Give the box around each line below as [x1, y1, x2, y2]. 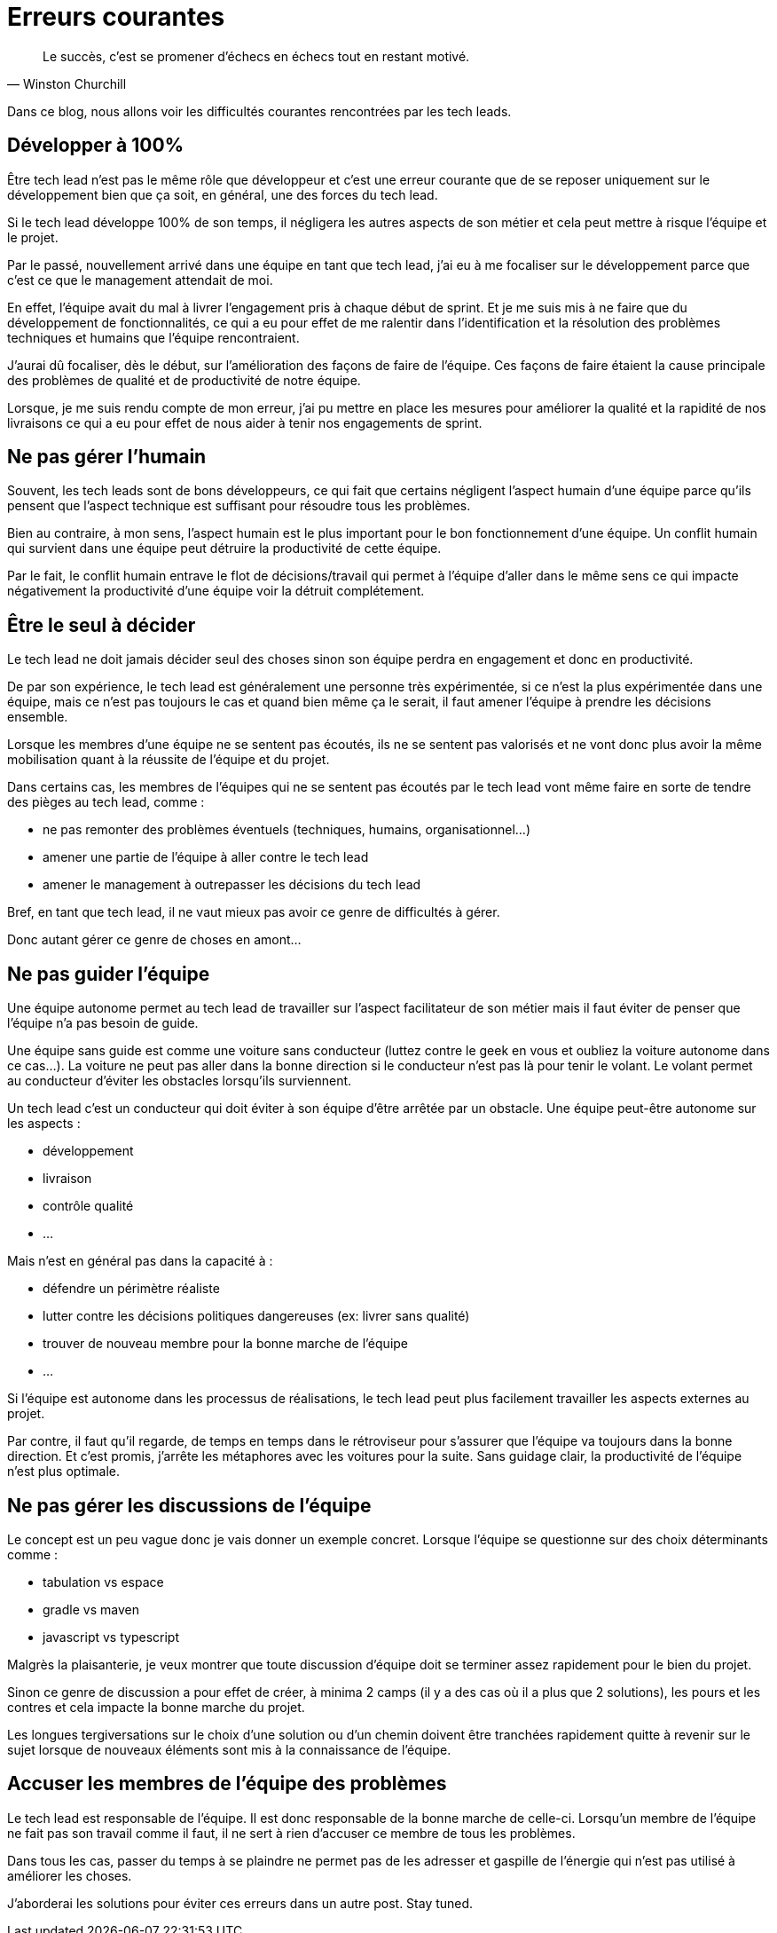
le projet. [7, 229, 59, 245]
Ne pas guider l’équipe [7, 962, 210, 985]
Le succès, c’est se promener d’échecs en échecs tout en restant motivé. [43, 48, 470, 64]
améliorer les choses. [7, 1867, 132, 1883]
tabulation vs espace [43, 1574, 164, 1590]
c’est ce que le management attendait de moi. [7, 272, 273, 288]
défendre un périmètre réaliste [43, 1281, 220, 1297]
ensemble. [7, 709, 68, 725]
